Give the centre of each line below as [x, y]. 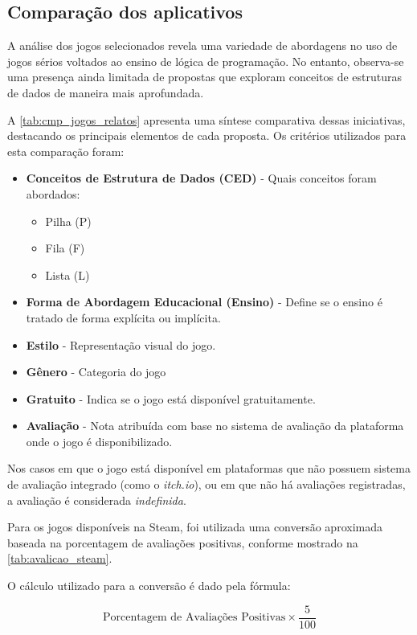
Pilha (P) [68, 221]
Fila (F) [65, 248]
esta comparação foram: [66, 151]
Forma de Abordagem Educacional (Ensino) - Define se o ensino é [204, 302]
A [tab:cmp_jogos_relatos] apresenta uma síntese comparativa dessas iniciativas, [206, 119]
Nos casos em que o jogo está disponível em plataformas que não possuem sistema [209, 468]
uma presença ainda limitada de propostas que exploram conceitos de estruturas [205, 77]
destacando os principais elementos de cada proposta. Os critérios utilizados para [207, 135]
